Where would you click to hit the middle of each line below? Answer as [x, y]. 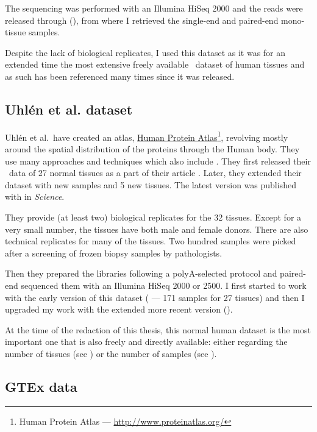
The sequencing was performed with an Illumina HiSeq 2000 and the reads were [154, 8]
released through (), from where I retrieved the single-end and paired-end [142, 20]
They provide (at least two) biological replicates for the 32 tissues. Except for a [153, 217]
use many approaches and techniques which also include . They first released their [158, 161]
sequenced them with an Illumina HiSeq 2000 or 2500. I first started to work [164, 285]
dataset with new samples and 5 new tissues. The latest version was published [151, 184]
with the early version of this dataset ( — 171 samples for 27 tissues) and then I [155, 297]
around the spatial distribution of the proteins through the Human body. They [152, 149]
